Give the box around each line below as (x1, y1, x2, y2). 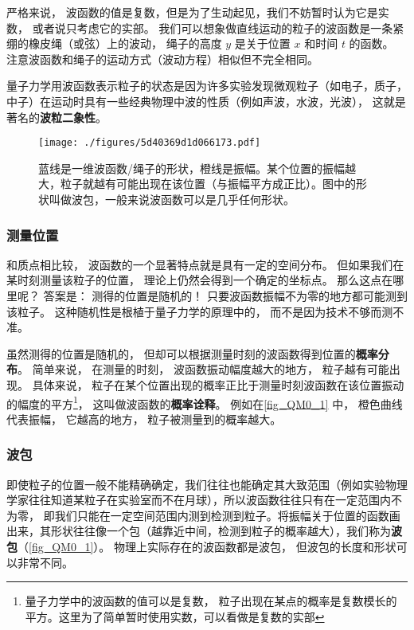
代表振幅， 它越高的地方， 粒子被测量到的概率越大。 (6, 410, 282, 427)
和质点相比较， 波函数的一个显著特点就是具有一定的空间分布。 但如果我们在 (6, 256, 404, 272)
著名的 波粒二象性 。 (6, 108, 107, 125)
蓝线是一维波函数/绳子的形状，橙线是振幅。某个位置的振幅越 (38, 159, 356, 176)
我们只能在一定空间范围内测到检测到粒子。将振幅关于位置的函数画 (54, 507, 400, 523)
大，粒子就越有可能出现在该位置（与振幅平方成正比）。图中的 (38, 175, 356, 192)
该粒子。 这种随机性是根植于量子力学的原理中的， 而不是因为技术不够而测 (6, 303, 393, 319)
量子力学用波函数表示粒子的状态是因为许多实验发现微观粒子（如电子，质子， (6, 77, 408, 94)
